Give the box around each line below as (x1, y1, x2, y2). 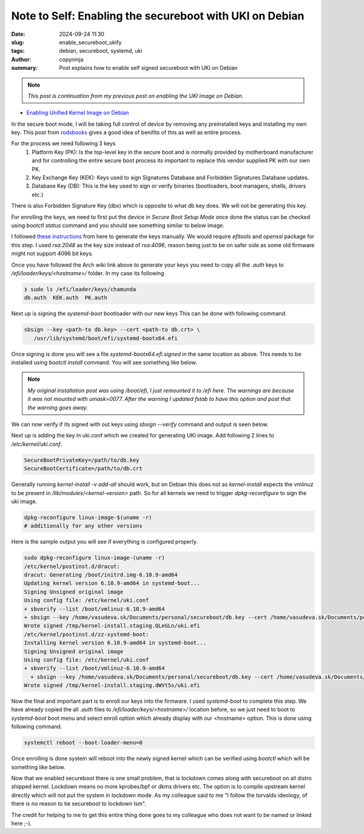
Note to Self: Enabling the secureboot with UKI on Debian (11, 9, 305, 22)
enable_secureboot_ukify (59, 38, 122, 46)
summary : (11, 64, 38, 72)
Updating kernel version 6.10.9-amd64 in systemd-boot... (24, 580, 200, 587)
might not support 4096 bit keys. (11, 250, 93, 258)
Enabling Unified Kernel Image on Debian (26, 109, 129, 117)
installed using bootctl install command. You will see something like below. (11, 359, 197, 366)
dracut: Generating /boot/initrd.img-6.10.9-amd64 (24, 572, 178, 578)
